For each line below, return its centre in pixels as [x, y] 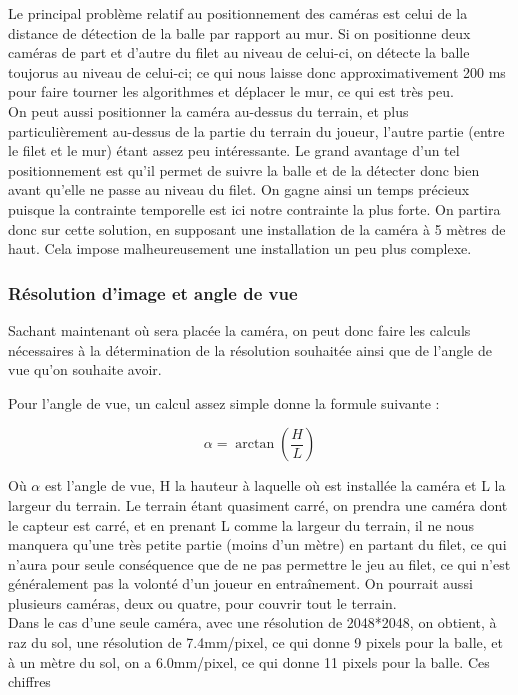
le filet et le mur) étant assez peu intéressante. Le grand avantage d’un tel [234, 150]
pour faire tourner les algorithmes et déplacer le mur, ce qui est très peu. [231, 91]
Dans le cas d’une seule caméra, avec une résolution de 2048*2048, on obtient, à [252, 622]
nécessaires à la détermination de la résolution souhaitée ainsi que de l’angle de [250, 349]
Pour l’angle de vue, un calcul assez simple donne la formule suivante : [224, 402]
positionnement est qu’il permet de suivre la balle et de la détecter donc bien [244, 169]
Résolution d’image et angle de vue [153, 292]
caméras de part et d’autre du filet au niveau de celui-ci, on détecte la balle [239, 52]
